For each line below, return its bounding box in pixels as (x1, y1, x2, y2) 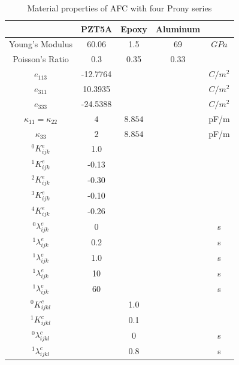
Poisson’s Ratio (13, 53, 69, 65)
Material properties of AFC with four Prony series (27, 2, 212, 14)
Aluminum (155, 22, 201, 35)
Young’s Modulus (9, 38, 72, 50)
